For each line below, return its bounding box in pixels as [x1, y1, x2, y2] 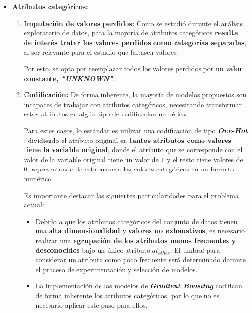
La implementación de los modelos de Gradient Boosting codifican [35, 281, 242, 291]
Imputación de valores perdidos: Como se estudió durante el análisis [24, 18, 243, 28]
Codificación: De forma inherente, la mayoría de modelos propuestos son [24, 89, 247, 100]
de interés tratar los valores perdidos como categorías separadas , [24, 37, 247, 47]
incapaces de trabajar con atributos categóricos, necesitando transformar [24, 99, 242, 109]
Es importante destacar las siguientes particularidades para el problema [24, 190, 239, 200]
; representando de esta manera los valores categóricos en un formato [27, 164, 234, 174]
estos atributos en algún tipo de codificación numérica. [24, 109, 188, 119]
